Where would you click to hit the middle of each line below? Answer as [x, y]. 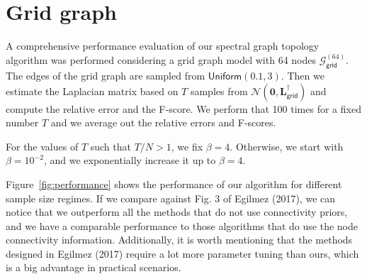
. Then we [303, 75]
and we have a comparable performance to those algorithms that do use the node [182, 225]
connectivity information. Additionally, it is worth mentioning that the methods [179, 240]
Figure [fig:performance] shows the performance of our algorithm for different [174, 184]
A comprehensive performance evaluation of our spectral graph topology [163, 46]
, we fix [187, 146]
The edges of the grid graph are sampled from [106, 75]
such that [111, 146]
